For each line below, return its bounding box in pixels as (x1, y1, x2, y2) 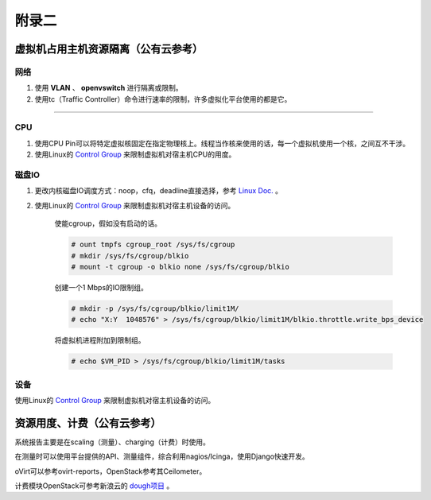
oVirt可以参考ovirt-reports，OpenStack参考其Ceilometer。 (14, 466, 207, 476)
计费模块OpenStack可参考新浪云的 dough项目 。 (14, 481, 174, 490)
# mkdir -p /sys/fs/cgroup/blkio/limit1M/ (71, 304, 239, 313)
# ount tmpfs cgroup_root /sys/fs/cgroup (71, 240, 235, 250)
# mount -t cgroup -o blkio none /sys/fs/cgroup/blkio (71, 262, 289, 271)
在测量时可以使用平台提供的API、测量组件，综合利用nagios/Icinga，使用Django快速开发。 (14, 452, 309, 461)
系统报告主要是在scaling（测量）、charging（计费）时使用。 (14, 437, 211, 447)
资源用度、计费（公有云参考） (14, 416, 161, 429)
